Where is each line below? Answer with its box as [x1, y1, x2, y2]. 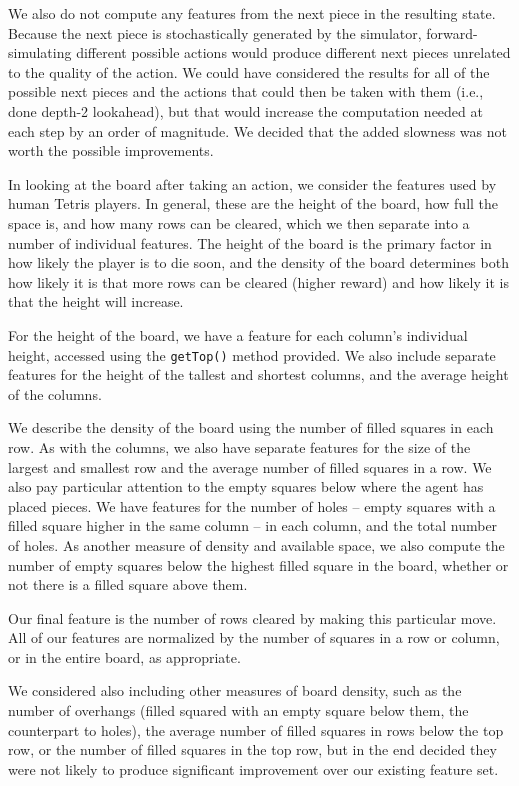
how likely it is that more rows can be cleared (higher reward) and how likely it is [8, 271, 509, 292]
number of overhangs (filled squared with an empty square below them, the [8, 700, 469, 721]
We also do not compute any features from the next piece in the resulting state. [8, 3, 496, 23]
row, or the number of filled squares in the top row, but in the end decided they [8, 739, 497, 760]
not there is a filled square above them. [8, 574, 248, 595]
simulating [8, 42, 72, 63]
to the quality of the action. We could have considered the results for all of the [8, 61, 490, 82]
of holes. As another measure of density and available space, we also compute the [8, 534, 505, 555]
